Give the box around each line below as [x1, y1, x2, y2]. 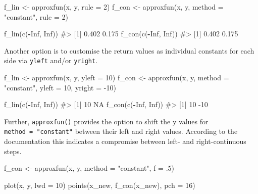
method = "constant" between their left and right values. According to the [4, 126, 238, 136]
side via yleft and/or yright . [4, 55, 98, 66]
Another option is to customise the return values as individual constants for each [4, 45, 254, 56]
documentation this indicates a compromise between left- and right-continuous [4, 136, 246, 147]
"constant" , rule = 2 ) [4, 11, 68, 22]
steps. [4, 145, 22, 156]
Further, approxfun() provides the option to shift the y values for [4, 116, 209, 126]
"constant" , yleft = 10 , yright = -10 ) [4, 82, 116, 92]
